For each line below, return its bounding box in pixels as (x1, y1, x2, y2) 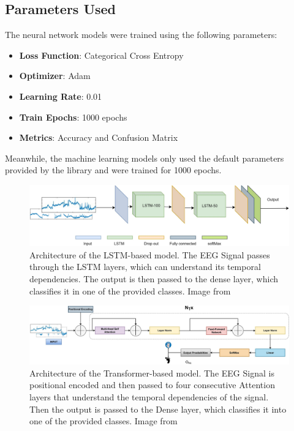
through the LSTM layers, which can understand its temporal (29, 260, 261, 273)
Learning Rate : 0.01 (19, 89, 102, 102)
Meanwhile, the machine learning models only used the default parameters (5, 151, 284, 164)
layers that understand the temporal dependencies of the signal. (29, 390, 269, 403)
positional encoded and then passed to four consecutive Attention (29, 378, 275, 391)
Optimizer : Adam (19, 69, 91, 82)
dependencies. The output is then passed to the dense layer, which (29, 272, 279, 285)
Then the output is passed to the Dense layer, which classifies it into (29, 402, 287, 415)
